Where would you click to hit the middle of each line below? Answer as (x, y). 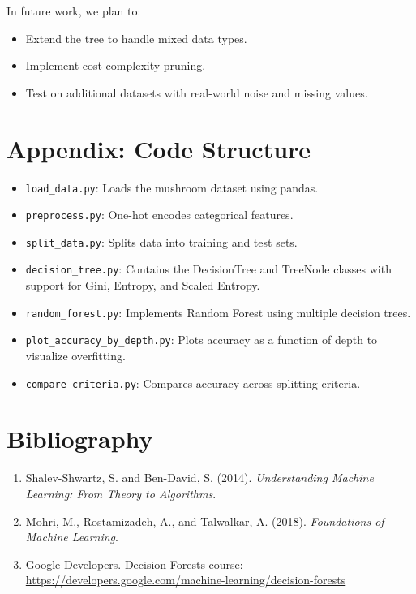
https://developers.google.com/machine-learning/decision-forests (186, 580)
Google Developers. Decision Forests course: (134, 564)
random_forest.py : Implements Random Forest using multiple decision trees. (218, 312)
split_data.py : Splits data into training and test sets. (161, 241)
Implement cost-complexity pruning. (116, 65)
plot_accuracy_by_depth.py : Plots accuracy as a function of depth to (202, 340)
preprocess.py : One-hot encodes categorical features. (159, 215)
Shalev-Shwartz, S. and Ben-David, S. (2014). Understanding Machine (199, 478)
